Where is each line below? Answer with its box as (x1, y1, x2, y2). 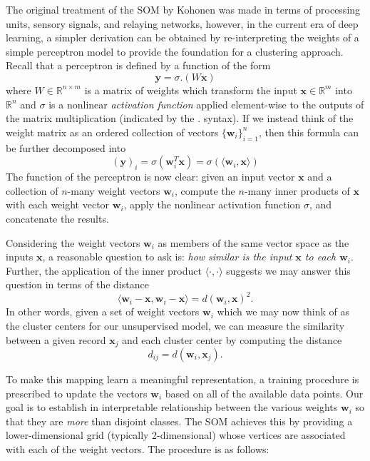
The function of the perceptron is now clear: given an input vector (6, 169, 295, 184)
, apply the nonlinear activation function (123, 197, 301, 212)
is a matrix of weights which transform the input (84, 82, 297, 97)
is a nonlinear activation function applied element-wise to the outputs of (48, 96, 364, 111)
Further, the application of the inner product (6, 263, 202, 278)
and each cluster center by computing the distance (122, 332, 342, 347)
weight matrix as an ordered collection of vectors (6, 124, 219, 139)
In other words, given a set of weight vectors (6, 304, 200, 319)
